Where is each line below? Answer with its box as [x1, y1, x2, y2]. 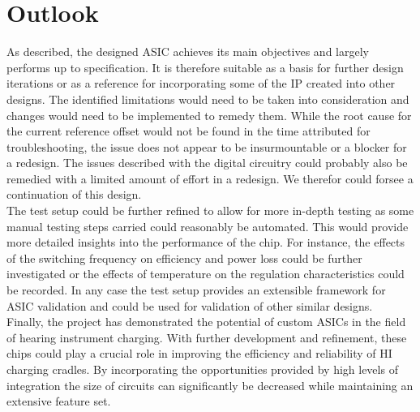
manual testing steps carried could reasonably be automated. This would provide [6, 217, 409, 234]
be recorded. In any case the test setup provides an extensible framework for [6, 281, 386, 298]
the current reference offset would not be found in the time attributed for [6, 122, 371, 139]
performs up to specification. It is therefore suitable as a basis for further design [6, 58, 404, 75]
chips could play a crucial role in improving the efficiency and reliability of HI [6, 345, 392, 362]
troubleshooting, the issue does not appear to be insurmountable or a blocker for [6, 138, 407, 155]
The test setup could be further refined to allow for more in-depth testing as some [6, 202, 414, 219]
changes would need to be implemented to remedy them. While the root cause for [6, 106, 412, 123]
